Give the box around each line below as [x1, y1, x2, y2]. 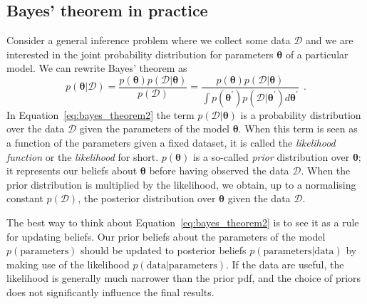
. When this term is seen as [238, 121, 358, 136]
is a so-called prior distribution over [192, 149, 350, 164]
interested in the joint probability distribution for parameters [6, 46, 274, 61]
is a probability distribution [240, 107, 361, 122]
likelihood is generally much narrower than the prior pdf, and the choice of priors [6, 271, 361, 285]
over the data [6, 121, 65, 136]
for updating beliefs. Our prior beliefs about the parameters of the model [6, 229, 326, 243]
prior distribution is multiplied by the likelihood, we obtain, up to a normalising [6, 177, 356, 192]
